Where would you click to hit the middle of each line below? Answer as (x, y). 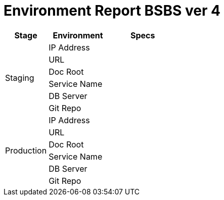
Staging (20, 78)
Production (26, 150)
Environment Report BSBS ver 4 (112, 11)
